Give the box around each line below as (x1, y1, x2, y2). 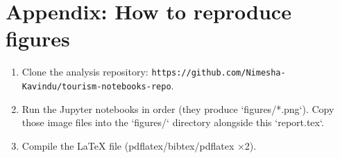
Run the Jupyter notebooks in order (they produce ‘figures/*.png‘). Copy (22, 101, 334, 116)
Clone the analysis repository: (22, 64, 148, 79)
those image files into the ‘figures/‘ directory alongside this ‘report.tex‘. (22, 115, 324, 130)
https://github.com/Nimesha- (151, 68, 286, 78)
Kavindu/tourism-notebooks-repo (22, 81, 171, 91)
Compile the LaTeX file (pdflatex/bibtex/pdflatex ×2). (22, 138, 257, 152)
